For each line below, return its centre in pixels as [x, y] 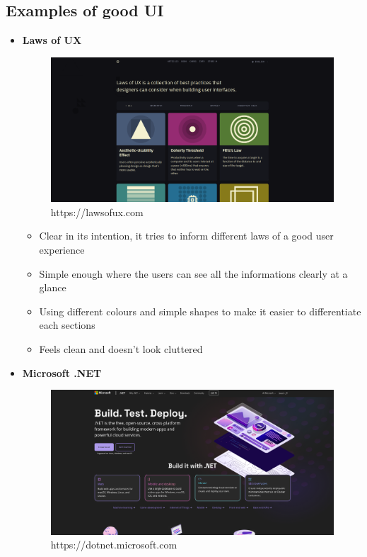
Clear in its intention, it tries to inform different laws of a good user [186, 236]
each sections [67, 325]
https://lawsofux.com [97, 212]
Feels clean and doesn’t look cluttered [121, 348]
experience [62, 249]
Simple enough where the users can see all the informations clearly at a [193, 273]
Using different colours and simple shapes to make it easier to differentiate [200, 311]
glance [53, 287]
